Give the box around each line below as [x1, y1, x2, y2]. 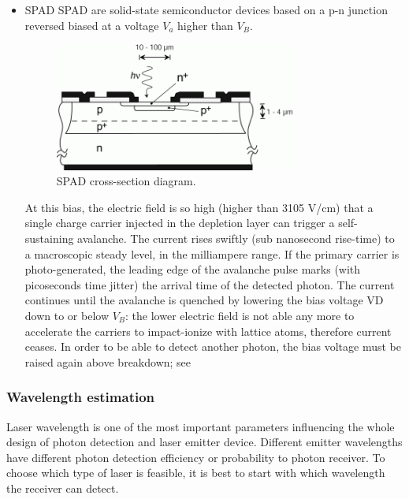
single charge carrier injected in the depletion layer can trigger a [24, 214, 335, 231]
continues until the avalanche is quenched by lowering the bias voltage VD [24, 292, 384, 308]
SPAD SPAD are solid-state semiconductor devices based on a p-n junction [24, 2, 388, 17]
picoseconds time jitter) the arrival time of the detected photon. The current [24, 276, 395, 292]
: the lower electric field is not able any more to [125, 307, 355, 323]
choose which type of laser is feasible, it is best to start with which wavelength [6, 464, 385, 481]
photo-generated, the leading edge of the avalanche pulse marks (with [24, 261, 361, 277]
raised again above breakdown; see [24, 353, 191, 370]
